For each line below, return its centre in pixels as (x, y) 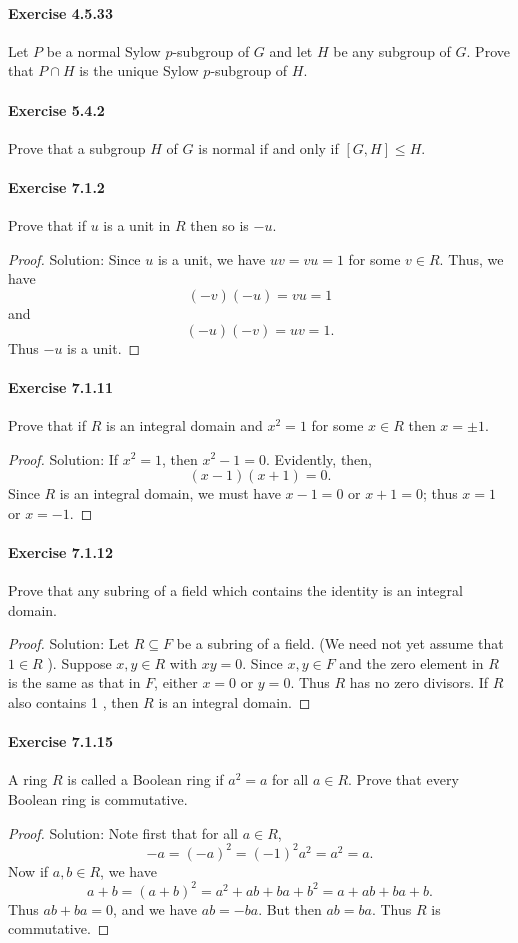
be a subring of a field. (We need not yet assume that (340, 643)
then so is (219, 225)
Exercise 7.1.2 (56, 186)
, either (176, 682)
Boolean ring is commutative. (98, 799)
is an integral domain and (184, 424)
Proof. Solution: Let (69, 643)
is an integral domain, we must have (170, 493)
